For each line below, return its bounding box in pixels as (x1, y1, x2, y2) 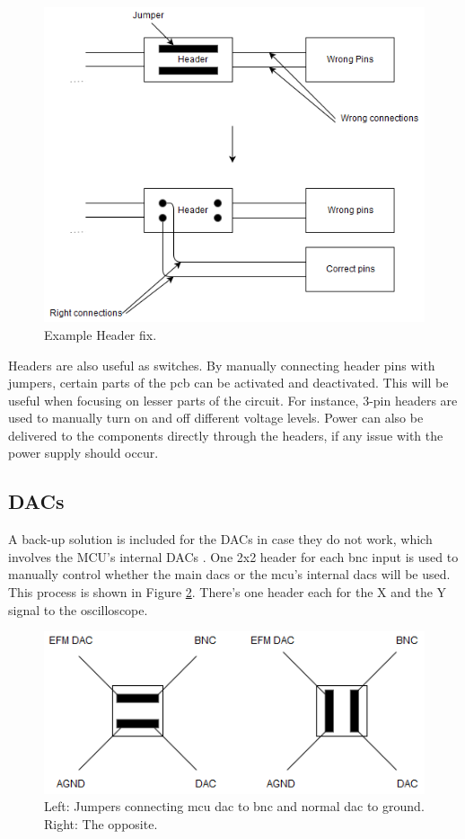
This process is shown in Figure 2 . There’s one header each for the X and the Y (8, 583, 447, 602)
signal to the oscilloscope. (8, 600, 148, 619)
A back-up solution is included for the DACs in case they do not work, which (8, 530, 433, 549)
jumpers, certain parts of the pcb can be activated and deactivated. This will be (8, 373, 449, 392)
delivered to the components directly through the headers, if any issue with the (8, 425, 443, 444)
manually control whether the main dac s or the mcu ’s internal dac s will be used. (8, 565, 451, 584)
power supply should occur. (8, 443, 159, 462)
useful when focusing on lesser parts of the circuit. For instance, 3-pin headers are (8, 390, 458, 409)
